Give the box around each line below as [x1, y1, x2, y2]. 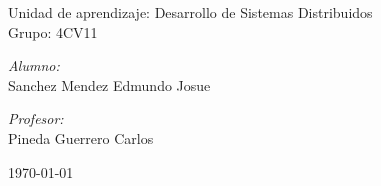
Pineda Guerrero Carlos [8, 127, 154, 148]
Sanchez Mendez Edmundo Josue [8, 74, 211, 95]
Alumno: [8, 55, 60, 76]
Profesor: [8, 108, 64, 129]
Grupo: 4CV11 [8, 21, 98, 42]
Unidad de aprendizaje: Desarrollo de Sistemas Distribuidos [8, 2, 373, 22]
